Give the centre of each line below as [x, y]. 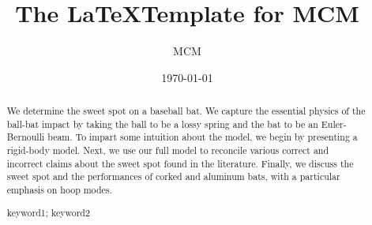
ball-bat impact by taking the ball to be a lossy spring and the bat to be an [162, 124]
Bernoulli [26, 137]
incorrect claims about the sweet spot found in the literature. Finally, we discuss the [180, 163]
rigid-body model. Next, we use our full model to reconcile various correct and [168, 150]
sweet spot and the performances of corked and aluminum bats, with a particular [173, 176]
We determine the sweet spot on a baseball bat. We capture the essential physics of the [186, 111]
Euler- [334, 124]
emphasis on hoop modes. [59, 190]
